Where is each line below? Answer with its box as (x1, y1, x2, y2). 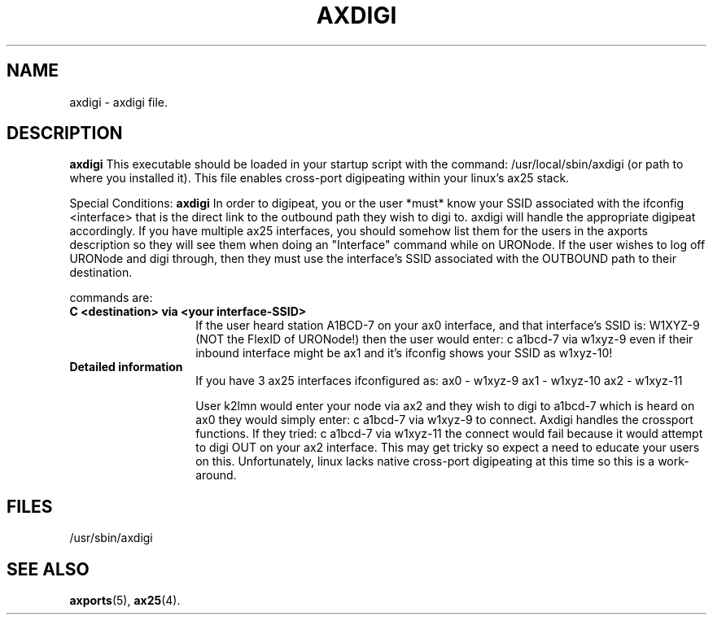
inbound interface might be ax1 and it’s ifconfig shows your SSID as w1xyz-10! (195, 346, 613, 361)
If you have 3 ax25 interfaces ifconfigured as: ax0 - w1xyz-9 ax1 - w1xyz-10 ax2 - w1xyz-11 (195, 374, 683, 388)
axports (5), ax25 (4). (69, 593, 181, 608)
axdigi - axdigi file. (69, 94, 168, 109)
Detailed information (69, 360, 183, 374)
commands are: (69, 291, 153, 305)
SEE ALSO (7, 558, 90, 579)
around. (195, 468, 237, 483)
